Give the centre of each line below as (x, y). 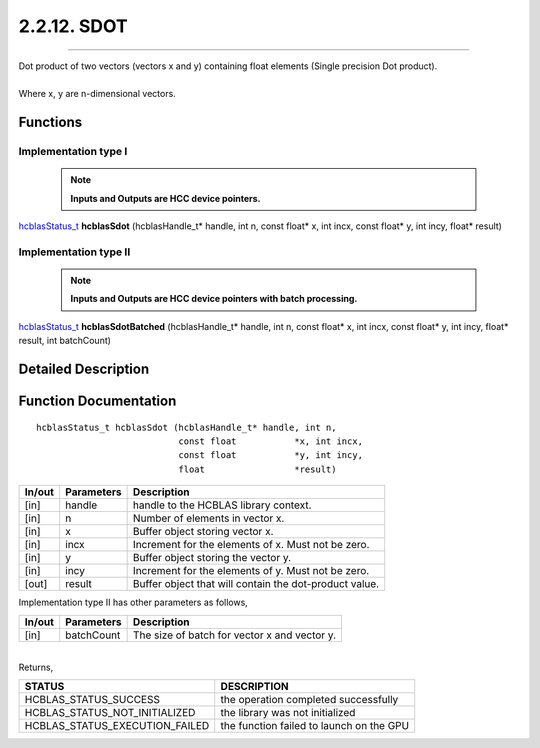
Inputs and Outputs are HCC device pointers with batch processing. (214, 299)
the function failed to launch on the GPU (315, 726)
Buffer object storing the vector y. (212, 558)
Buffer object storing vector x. (203, 532)
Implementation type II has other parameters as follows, (133, 602)
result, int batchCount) (65, 341)
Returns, (36, 667)
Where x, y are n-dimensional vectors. (97, 94)
